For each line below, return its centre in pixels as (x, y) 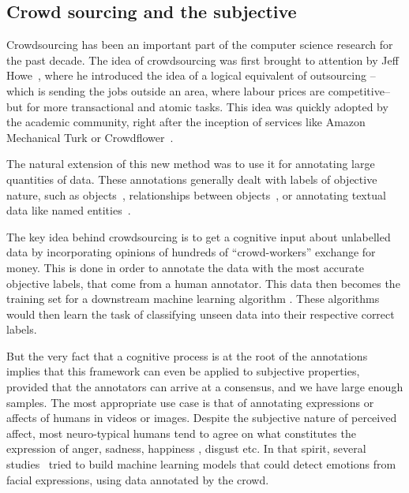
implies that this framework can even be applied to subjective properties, (183, 371)
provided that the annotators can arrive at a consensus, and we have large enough (205, 387)
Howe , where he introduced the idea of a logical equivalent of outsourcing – (191, 75)
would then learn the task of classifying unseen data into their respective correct (201, 314)
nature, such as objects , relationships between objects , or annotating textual (196, 194)
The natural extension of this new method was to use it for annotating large (191, 164)
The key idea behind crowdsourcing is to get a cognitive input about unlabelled (199, 236)
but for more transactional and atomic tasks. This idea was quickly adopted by (197, 106)
